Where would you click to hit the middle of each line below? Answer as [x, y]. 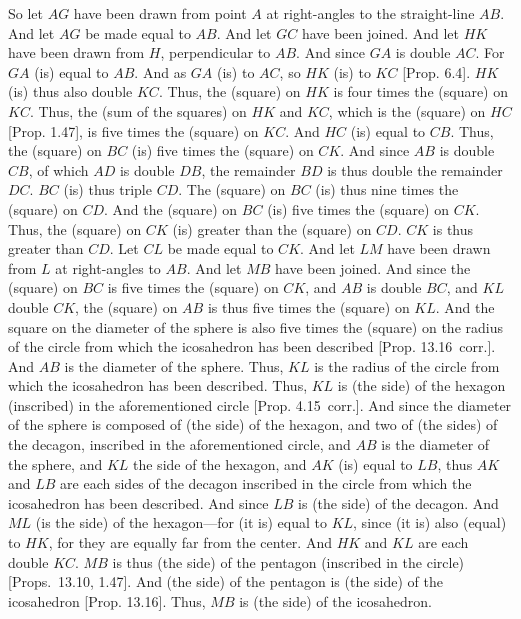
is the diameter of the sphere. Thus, [174, 365]
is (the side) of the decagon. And [398, 502]
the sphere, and [55, 463]
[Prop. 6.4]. [436, 71]
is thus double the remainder [415, 169]
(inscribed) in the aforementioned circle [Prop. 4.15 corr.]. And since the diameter [260, 404]
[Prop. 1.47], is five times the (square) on [133, 130]
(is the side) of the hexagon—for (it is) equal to [181, 522]
